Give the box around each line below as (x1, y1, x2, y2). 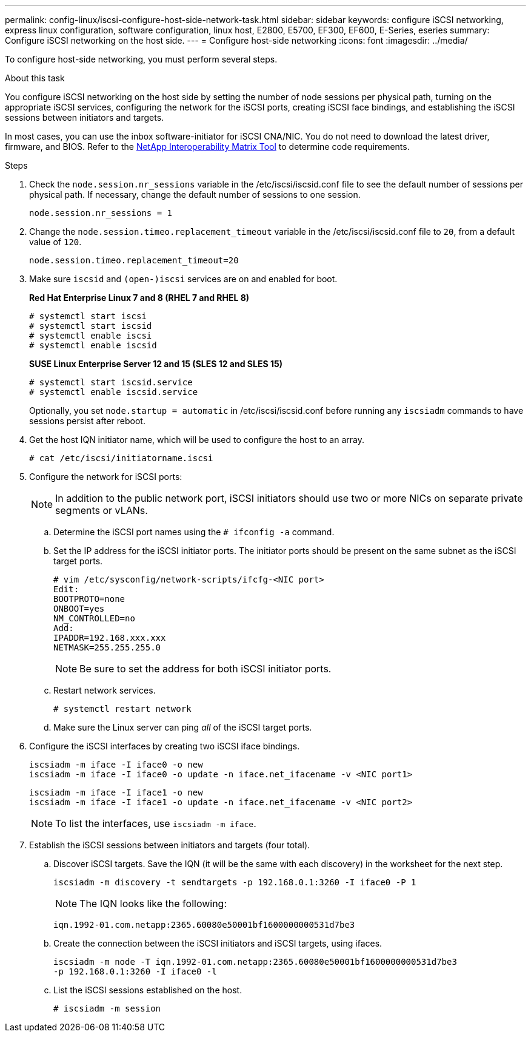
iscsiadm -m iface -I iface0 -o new (29, 760, 203, 769)
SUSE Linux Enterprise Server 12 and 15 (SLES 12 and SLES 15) (29, 359, 282, 369)
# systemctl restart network (53, 704, 192, 714)
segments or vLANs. (55, 504, 148, 516)
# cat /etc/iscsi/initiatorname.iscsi (29, 453, 213, 463)
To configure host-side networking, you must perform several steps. (5, 54, 278, 64)
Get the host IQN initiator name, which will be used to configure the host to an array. (29, 434, 364, 445)
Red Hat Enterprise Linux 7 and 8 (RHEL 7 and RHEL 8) (29, 292, 250, 303)
